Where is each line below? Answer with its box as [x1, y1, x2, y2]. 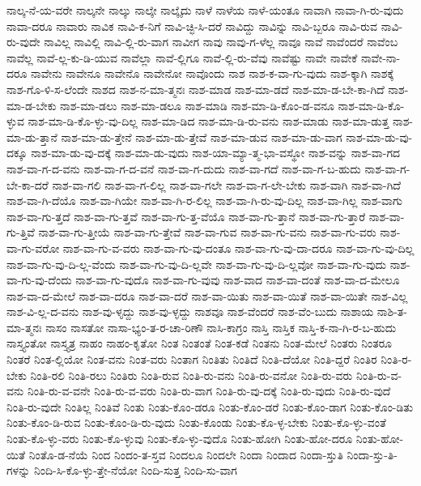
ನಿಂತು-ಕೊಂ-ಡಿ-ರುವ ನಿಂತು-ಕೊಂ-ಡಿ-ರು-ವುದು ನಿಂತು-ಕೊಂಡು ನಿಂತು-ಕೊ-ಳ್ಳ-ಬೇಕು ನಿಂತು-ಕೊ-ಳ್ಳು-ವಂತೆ [6, 414, 386, 431]
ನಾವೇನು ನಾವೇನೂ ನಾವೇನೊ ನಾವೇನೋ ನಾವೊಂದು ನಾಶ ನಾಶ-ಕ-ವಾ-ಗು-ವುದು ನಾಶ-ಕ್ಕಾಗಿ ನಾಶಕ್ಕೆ [31, 65, 394, 82]
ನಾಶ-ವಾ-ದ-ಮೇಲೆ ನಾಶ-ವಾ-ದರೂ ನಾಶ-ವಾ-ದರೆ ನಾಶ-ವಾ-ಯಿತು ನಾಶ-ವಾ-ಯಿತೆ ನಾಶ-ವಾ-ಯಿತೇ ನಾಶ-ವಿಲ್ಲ [6, 287, 408, 304]
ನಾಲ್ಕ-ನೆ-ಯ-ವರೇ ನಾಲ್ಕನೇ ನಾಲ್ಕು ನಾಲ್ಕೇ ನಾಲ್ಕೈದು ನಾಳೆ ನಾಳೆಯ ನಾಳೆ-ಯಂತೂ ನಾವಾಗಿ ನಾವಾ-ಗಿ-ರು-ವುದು [6, 2, 404, 18]
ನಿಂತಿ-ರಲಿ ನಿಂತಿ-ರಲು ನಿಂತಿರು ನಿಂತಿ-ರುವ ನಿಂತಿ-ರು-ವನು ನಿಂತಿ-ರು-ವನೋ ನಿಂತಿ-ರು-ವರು [30, 366, 353, 383]
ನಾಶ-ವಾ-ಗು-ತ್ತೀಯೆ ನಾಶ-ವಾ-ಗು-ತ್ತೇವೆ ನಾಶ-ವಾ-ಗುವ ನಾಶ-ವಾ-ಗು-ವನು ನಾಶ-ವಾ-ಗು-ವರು [38, 224, 376, 241]
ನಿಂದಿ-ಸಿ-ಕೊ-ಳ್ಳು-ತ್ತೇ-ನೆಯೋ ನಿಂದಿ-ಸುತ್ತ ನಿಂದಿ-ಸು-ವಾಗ [33, 462, 237, 479]
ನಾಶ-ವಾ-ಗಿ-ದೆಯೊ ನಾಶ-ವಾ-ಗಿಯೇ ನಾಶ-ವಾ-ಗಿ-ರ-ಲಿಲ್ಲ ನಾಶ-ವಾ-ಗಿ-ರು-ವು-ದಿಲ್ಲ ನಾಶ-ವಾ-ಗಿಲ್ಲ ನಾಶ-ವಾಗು [6, 192, 403, 209]
